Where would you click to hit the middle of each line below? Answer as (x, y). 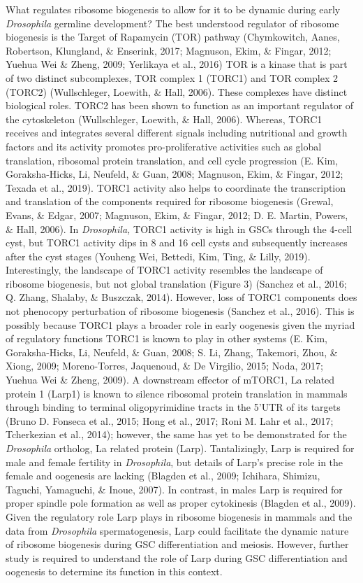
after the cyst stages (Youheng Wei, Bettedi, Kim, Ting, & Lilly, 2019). (158, 256)
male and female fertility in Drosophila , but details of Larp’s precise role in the (175, 462)
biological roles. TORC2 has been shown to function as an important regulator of (180, 105)
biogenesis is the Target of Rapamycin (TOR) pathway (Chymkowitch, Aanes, (173, 37)
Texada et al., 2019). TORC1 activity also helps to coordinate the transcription (176, 187)
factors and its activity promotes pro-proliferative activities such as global (164, 146)
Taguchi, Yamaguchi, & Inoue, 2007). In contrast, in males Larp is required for (174, 489)
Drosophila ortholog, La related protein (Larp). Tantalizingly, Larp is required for (180, 448)
